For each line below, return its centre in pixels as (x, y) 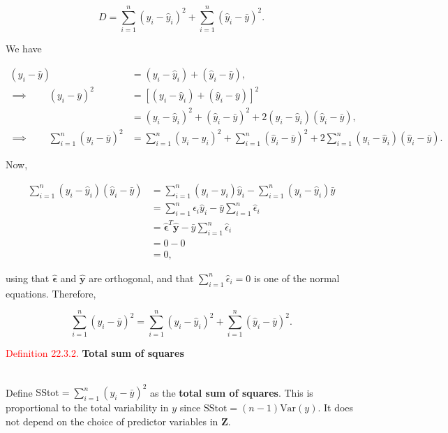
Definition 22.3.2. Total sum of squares (95, 353)
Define (19, 392)
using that (28, 278)
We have (24, 49)
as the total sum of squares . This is (232, 392)
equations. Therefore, (51, 293)
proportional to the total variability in (87, 408)
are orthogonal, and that (141, 278)
